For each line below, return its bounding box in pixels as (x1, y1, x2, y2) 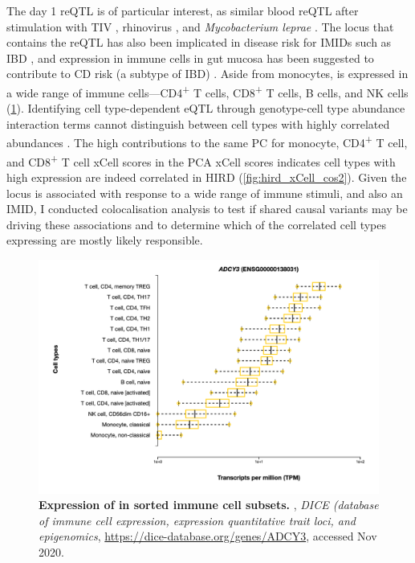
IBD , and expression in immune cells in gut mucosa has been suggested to (6, 49, 374, 66)
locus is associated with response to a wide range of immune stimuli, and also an (6, 184, 403, 201)
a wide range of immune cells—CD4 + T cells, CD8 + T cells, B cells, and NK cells (6, 81, 409, 101)
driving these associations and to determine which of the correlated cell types (6, 216, 387, 232)
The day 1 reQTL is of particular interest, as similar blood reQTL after (6, 2, 359, 18)
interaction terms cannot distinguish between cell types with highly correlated (6, 115, 390, 132)
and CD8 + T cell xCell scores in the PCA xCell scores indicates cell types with (6, 150, 396, 170)
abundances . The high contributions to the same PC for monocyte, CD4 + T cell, (6, 132, 408, 151)
